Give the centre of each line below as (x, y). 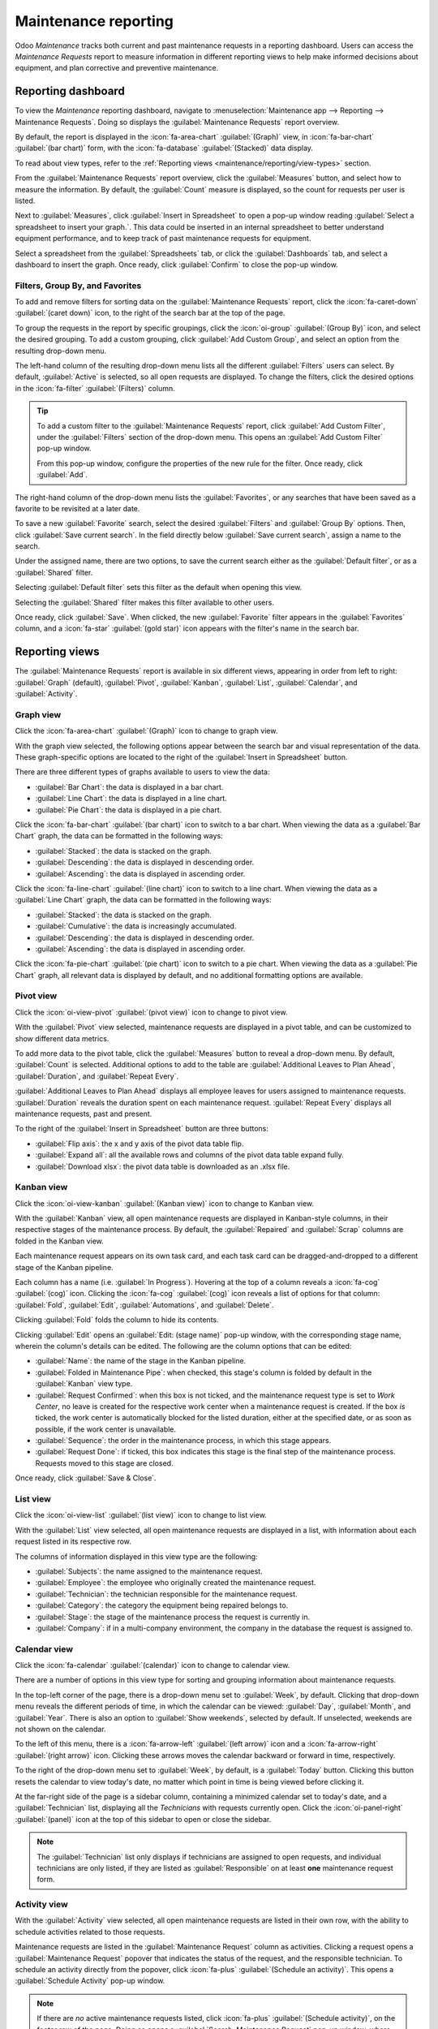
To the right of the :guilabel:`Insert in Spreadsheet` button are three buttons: (142, 1129)
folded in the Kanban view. (60, 1241)
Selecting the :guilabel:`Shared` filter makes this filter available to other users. (145, 602)
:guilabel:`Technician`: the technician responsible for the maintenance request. (166, 1594)
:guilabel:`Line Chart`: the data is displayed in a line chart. (131, 799)
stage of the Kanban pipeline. (64, 1267)
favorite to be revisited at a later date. (77, 508)
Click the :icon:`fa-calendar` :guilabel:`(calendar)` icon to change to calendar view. (152, 1665)
